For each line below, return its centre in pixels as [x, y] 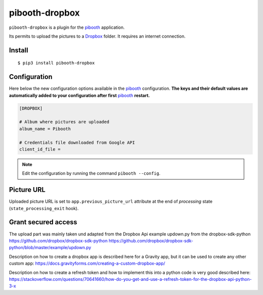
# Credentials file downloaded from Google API [77, 142]
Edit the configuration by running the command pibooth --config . [91, 173]
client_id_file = [40, 149]
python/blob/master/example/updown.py [50, 248]
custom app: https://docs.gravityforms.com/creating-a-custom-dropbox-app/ [87, 263]
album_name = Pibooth [45, 129]
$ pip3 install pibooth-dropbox [56, 63]
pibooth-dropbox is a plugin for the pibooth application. [67, 27]
